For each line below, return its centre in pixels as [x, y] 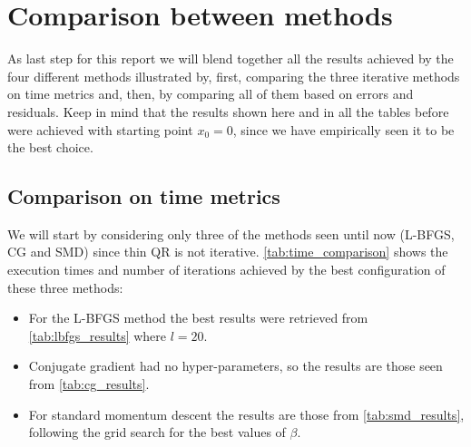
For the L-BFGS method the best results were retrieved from [198, 318]
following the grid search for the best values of [157, 432]
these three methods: [65, 287]
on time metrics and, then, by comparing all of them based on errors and [211, 94]
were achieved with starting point [100, 129]
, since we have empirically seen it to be [343, 129]
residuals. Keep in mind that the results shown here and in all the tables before [228, 111]
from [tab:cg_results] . [89, 384]
